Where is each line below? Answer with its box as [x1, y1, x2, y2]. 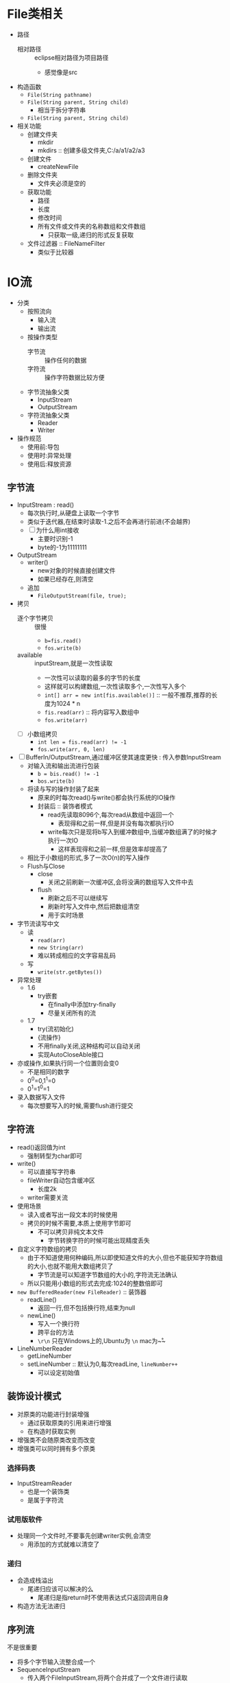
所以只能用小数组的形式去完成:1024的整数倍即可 [27, 1279, 163, 1287]
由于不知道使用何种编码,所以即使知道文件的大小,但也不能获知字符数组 [27, 1253, 223, 1261]
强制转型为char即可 [27, 1152, 83, 1160]
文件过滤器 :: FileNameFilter [27, 239, 105, 247]
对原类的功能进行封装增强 [16, 1410, 90, 1418]
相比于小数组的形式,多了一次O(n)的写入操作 [27, 853, 150, 862]
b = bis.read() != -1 [37, 770, 99, 777]
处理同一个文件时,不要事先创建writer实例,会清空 [16, 1532, 151, 1540]
